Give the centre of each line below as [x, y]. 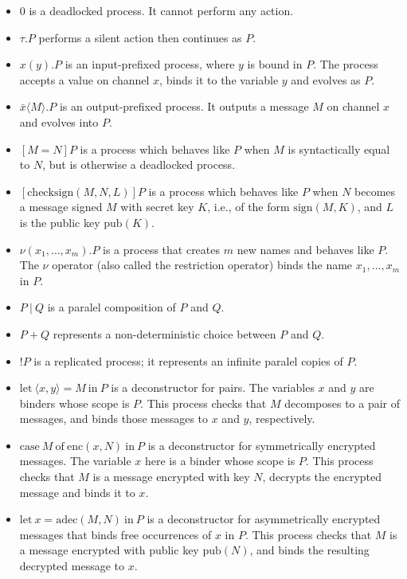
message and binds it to [77, 492]
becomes [375, 191]
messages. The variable [75, 461]
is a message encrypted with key [171, 477]
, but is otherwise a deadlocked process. [139, 164]
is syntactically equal [339, 149]
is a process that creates [162, 249]
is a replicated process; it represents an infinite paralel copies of [188, 360]
